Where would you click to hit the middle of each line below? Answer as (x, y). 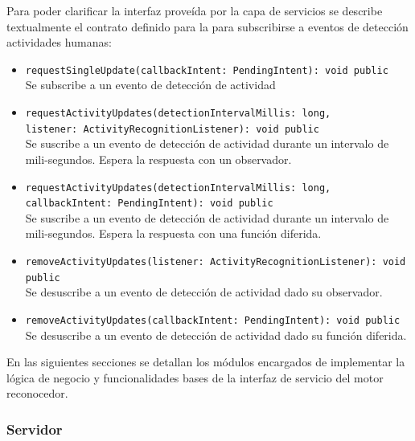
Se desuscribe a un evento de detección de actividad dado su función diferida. (216, 335)
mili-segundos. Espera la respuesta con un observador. (158, 159)
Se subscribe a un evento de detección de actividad (150, 85)
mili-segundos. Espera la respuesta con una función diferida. (173, 233)
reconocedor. (37, 393)
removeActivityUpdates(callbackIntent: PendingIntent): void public (213, 320)
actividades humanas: (59, 42)
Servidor (35, 429)
